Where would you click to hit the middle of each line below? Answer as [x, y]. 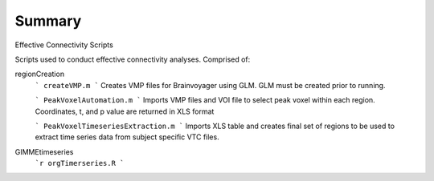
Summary [48, 21]
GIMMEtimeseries [44, 151]
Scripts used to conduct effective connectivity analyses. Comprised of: [133, 59]
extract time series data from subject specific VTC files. [127, 137]
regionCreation [39, 74]
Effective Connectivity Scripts [64, 45]
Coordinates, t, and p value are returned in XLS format [125, 111]
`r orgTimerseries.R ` [80, 163]
